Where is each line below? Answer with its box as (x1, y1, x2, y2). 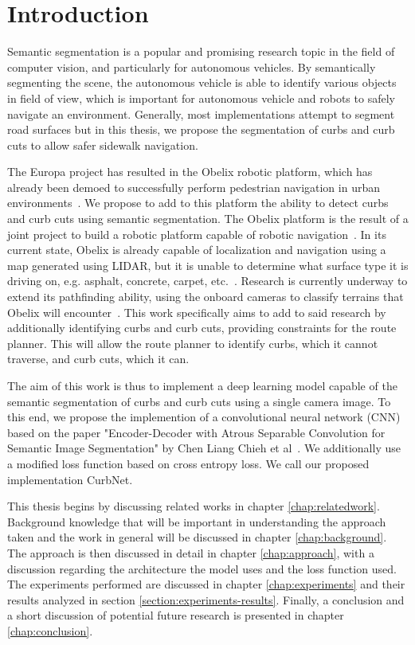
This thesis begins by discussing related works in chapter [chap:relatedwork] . (7, 498, 380, 514)
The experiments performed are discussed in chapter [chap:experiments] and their (7, 576, 405, 592)
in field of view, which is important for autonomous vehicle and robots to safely (7, 89, 395, 106)
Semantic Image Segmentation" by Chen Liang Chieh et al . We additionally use (7, 440, 401, 456)
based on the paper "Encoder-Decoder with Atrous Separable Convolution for (7, 424, 386, 440)
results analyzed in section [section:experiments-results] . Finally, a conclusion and (7, 591, 405, 608)
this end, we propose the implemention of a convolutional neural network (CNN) (7, 408, 401, 425)
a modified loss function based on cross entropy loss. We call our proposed (7, 455, 370, 471)
